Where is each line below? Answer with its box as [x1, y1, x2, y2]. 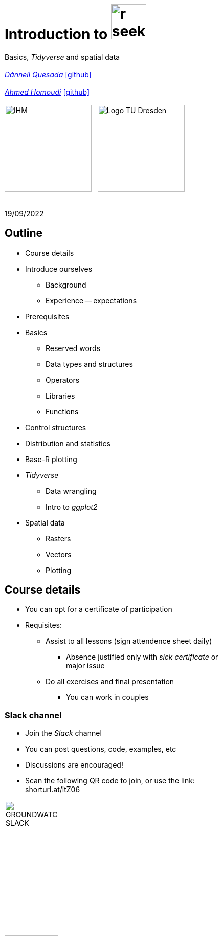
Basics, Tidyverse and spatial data [5, 52, 120, 61]
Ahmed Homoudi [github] [5, 87, 90, 96]
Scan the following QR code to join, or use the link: [25, 776, 195, 785]
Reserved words [46, 343, 100, 353]
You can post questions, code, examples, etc [25, 745, 176, 754]
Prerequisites [25, 312, 70, 321]
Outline [5, 227, 42, 240]
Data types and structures [46, 359, 133, 368]
